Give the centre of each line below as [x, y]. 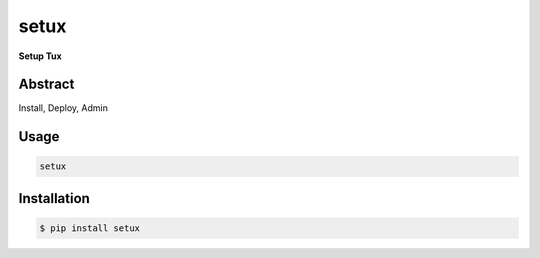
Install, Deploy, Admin [63, 108]
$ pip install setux [89, 228]
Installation [54, 198]
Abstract [46, 84]
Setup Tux [40, 56]
